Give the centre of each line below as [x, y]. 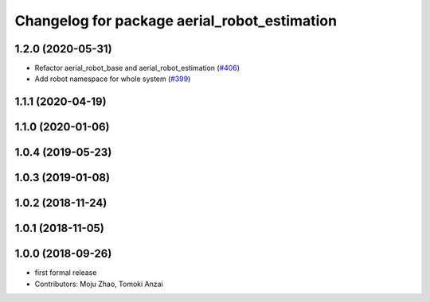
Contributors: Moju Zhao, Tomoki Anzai [99, 284]
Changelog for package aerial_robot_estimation [176, 21]
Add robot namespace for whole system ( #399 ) [113, 79]
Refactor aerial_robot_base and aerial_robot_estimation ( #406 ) [137, 68]
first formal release [66, 273]
